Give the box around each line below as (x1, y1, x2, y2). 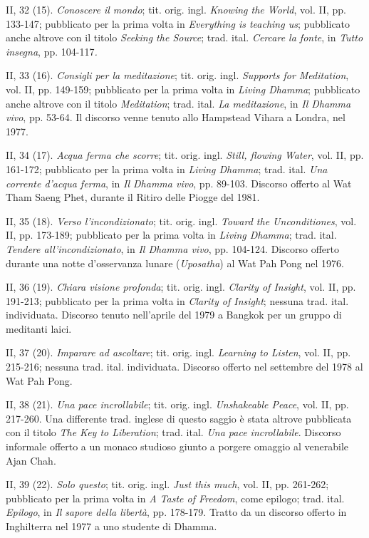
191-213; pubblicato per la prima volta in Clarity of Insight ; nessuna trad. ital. (6, 293, 349, 308)
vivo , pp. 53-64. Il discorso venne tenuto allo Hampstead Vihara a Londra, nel (6, 110, 345, 125)
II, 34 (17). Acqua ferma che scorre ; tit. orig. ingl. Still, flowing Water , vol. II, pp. (6, 148, 364, 162)
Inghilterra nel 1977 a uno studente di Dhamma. (6, 519, 217, 533)
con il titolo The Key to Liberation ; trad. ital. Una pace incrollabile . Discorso (6, 425, 341, 440)
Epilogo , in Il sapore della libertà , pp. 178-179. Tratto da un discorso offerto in (6, 505, 347, 519)
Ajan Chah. (6, 452, 56, 467)
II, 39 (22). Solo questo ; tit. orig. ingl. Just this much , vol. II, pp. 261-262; (6, 477, 329, 492)
